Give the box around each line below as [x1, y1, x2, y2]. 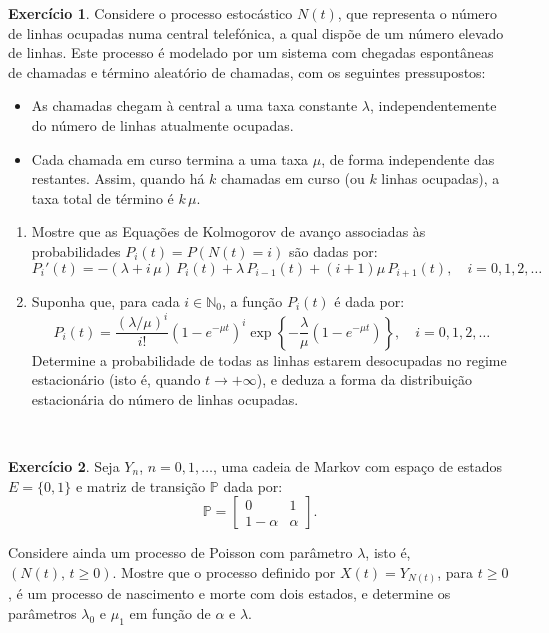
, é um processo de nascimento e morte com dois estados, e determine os [8, 583, 451, 604]
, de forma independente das [321, 148, 495, 169]
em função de [129, 602, 211, 623]
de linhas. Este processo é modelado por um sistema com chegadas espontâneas [8, 42, 494, 63]
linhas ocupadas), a [381, 168, 500, 189]
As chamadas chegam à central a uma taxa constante [31, 95, 358, 116]
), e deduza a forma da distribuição [256, 369, 472, 390]
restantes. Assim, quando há [31, 168, 205, 189]
